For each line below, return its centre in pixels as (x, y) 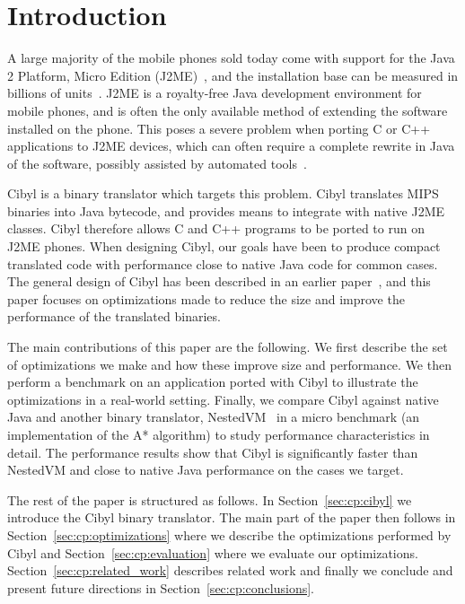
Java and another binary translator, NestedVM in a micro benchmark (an (214, 417)
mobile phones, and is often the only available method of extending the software (228, 110)
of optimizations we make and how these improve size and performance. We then (229, 364)
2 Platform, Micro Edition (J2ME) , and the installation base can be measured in (233, 75)
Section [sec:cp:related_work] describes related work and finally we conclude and (230, 570)
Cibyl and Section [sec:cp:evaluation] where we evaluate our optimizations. (213, 552)
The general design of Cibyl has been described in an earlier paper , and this (219, 281)
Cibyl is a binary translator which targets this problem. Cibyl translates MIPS (223, 193)
